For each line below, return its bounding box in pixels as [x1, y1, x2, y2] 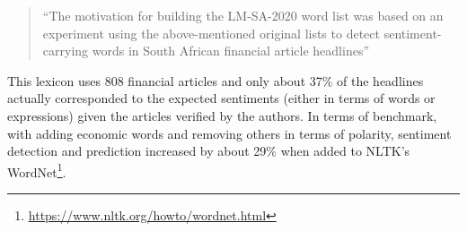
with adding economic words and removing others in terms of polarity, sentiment [7, 124, 452, 142]
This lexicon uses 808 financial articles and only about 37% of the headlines [7, 71, 424, 90]
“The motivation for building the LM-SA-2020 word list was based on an [42, 6, 444, 24]
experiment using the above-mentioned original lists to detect [42, 23, 380, 42]
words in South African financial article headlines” [92, 41, 370, 60]
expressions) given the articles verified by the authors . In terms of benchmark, [7, 106, 437, 124]
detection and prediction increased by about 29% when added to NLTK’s [7, 141, 410, 160]
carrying [42, 41, 89, 60]
